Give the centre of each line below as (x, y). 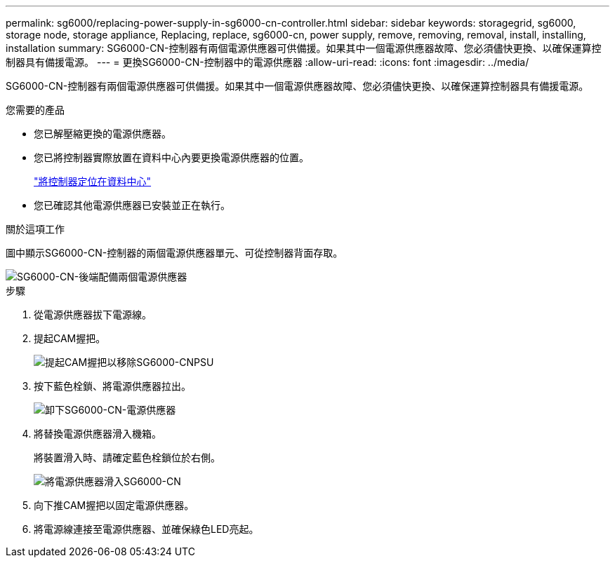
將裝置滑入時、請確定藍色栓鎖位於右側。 (127, 457)
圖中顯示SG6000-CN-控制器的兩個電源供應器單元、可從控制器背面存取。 (174, 253)
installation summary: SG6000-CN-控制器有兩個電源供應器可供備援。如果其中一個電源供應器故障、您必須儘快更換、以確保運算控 (304, 48)
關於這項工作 (35, 229)
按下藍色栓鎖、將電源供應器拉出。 (112, 386)
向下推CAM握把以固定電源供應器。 (114, 505)
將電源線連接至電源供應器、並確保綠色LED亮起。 (146, 529)
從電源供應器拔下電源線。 (93, 314)
